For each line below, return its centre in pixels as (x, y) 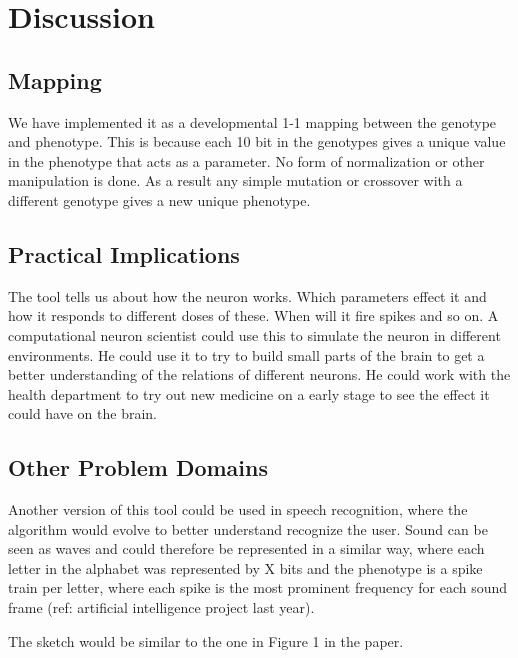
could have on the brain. (83, 413)
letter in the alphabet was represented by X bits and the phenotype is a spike (245, 567)
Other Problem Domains (138, 467)
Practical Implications (124, 253)
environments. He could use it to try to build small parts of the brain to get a (246, 354)
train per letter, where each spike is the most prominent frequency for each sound (258, 587)
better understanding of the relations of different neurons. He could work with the (259, 374)
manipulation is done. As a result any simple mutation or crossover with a (235, 180)
